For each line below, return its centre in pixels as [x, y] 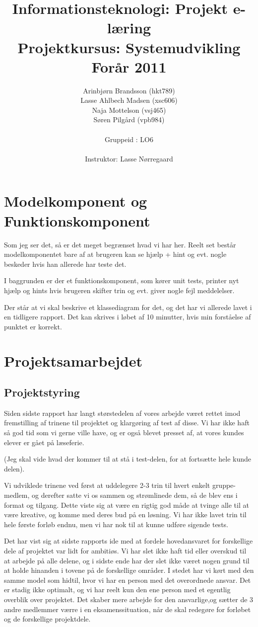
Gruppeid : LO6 [129, 139]
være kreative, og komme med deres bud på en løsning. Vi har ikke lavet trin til [125, 514]
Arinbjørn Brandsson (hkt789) [129, 90]
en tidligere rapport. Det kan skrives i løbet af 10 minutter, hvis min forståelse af [128, 317]
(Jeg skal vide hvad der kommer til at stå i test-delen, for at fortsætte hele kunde [128, 459]
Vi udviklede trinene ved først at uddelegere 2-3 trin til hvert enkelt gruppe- [120, 485]
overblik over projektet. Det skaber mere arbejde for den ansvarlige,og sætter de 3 [129, 599]
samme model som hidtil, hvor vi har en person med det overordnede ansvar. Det [128, 580]
